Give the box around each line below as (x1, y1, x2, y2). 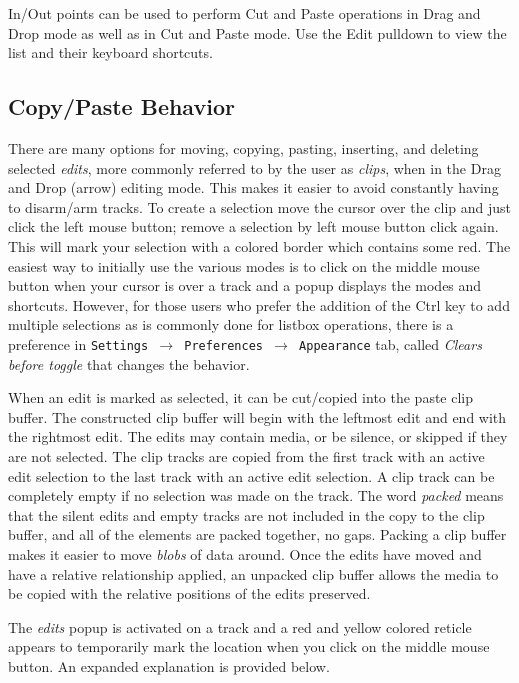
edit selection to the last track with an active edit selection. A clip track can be (8, 465, 495, 486)
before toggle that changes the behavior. (8, 353, 250, 374)
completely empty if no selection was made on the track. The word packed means (8, 485, 504, 506)
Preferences (184, 338, 263, 353)
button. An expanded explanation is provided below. (8, 655, 330, 676)
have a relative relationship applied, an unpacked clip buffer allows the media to (8, 563, 499, 584)
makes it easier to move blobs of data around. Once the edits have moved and (8, 543, 482, 564)
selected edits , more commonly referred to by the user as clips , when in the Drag (8, 157, 501, 178)
